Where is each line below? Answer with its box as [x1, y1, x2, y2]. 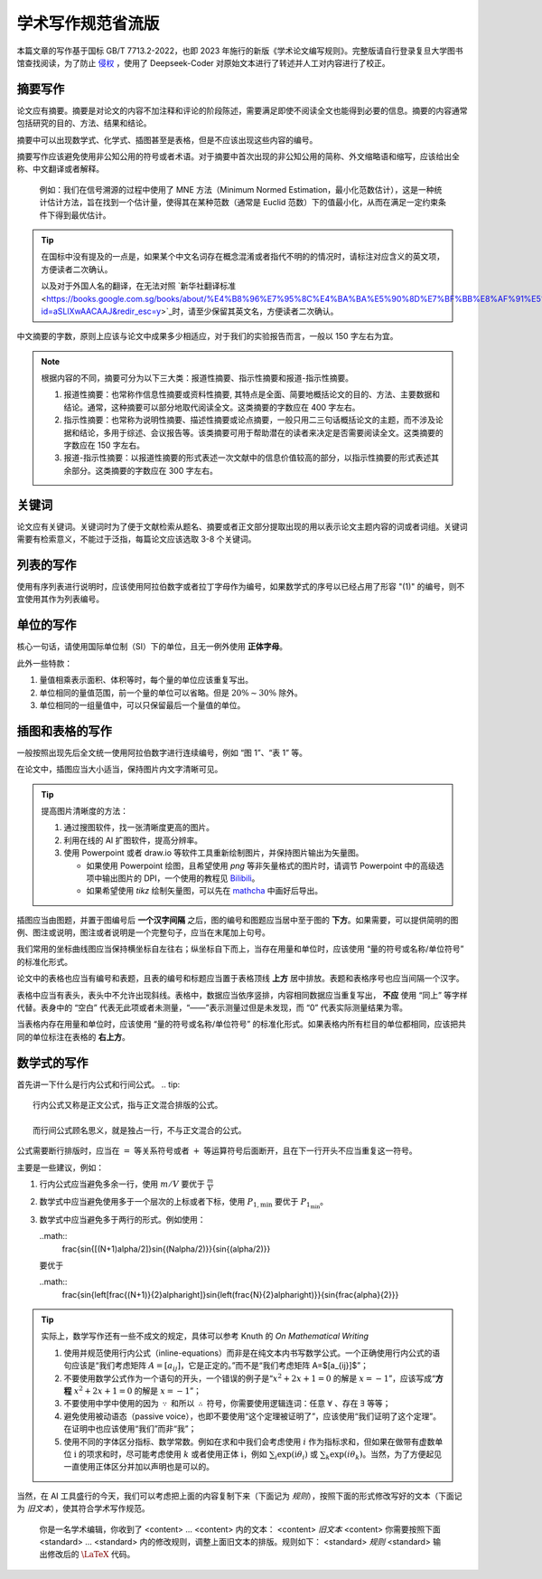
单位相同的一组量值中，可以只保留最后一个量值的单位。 [39, 699, 246, 710]
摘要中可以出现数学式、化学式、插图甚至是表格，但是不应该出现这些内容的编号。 [16, 134, 318, 145]
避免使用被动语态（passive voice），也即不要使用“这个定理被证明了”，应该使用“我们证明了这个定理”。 [63, 1411, 442, 1422]
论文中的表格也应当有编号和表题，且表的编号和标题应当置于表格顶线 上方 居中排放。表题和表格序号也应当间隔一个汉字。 [16, 973, 464, 984]
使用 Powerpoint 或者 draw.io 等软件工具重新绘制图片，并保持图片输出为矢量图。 [63, 847, 364, 858]
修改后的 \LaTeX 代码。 [46, 1549, 135, 1560]
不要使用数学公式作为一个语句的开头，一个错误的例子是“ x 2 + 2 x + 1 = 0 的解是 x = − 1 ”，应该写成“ [63, 1372, 435, 1384]
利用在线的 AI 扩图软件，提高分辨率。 [63, 835, 203, 846]
